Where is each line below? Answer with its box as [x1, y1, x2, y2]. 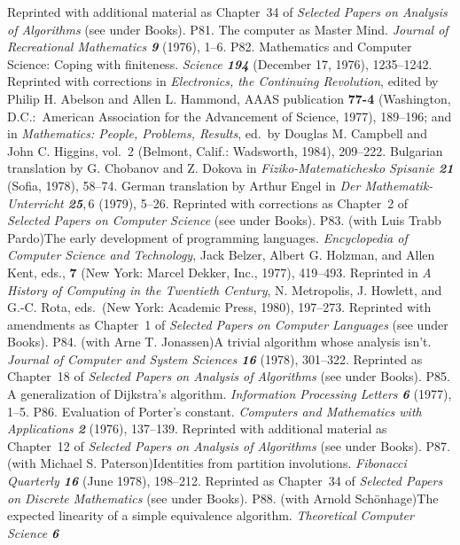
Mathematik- [364, 175, 433, 194]
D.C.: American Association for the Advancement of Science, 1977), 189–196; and [7, 106, 452, 125]
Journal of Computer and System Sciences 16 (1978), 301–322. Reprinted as [7, 349, 423, 368]
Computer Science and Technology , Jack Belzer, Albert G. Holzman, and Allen [7, 245, 435, 264]
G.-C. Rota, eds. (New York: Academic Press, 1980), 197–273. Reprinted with [7, 298, 432, 316]
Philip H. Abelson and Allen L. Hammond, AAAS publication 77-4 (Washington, [7, 89, 451, 107]
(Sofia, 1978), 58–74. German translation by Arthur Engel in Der [7, 175, 361, 194]
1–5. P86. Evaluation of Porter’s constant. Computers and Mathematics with [7, 401, 422, 420]
